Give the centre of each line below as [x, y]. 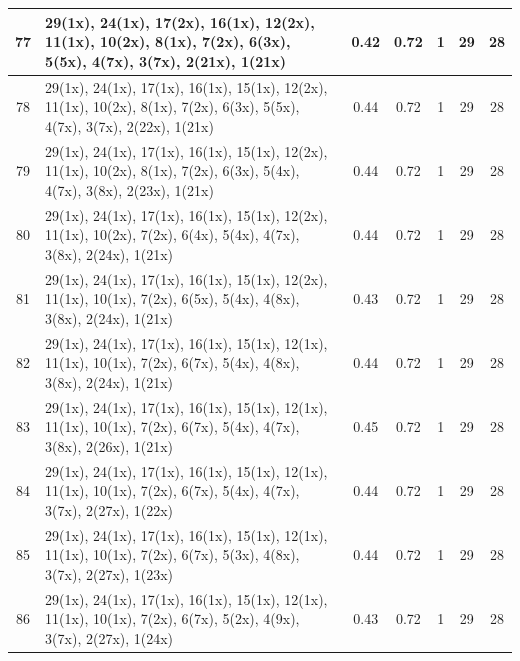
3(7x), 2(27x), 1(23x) [109, 573]
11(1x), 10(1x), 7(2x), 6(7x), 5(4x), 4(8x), [172, 362]
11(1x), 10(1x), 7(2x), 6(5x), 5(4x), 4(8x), [172, 298]
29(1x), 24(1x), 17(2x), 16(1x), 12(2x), [180, 21]
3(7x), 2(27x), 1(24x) [109, 637]
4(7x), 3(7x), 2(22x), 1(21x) [129, 125]
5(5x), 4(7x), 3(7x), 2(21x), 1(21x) [166, 60]
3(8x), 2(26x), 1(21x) [109, 445]
